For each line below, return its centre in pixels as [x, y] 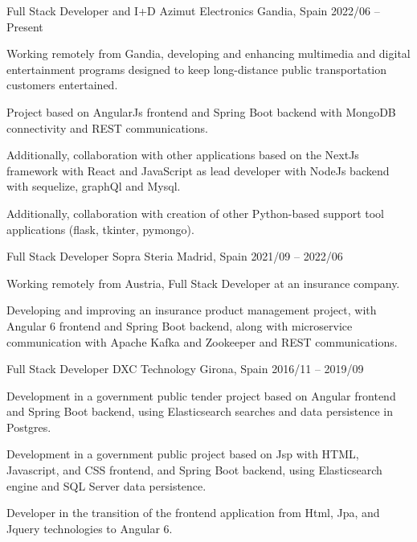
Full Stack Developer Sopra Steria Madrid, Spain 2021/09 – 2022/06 [175, 256]
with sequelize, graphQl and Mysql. [94, 186]
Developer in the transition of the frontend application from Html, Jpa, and [193, 513]
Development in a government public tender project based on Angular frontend [201, 395]
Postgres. [29, 427]
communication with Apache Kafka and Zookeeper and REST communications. [202, 341]
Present [25, 26]
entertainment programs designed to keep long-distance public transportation [197, 69]
